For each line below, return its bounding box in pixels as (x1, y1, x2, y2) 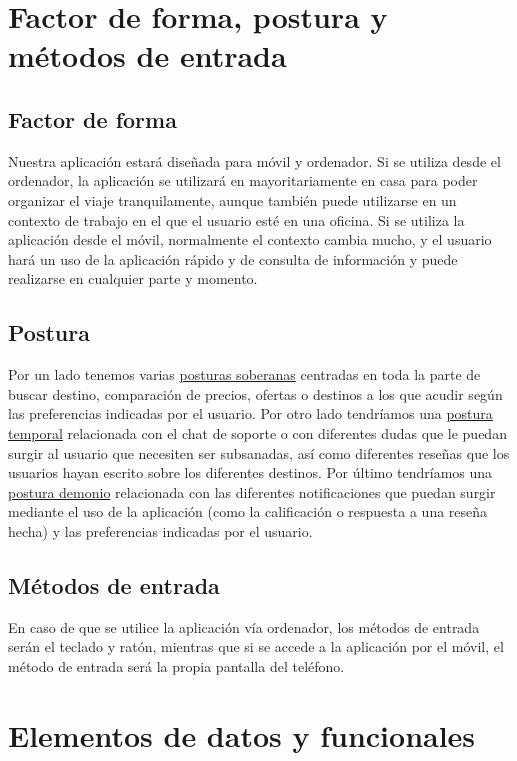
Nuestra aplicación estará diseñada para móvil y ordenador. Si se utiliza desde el (8, 150, 501, 171)
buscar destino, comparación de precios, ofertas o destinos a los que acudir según (8, 383, 503, 404)
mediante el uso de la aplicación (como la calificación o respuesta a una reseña (8, 501, 488, 522)
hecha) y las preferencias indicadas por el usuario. (8, 520, 313, 541)
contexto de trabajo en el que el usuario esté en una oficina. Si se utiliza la (8, 209, 465, 230)
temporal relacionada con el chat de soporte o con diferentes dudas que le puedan (8, 422, 507, 443)
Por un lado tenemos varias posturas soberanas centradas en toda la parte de (8, 364, 481, 385)
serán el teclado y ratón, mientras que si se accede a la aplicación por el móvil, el (8, 636, 504, 657)
